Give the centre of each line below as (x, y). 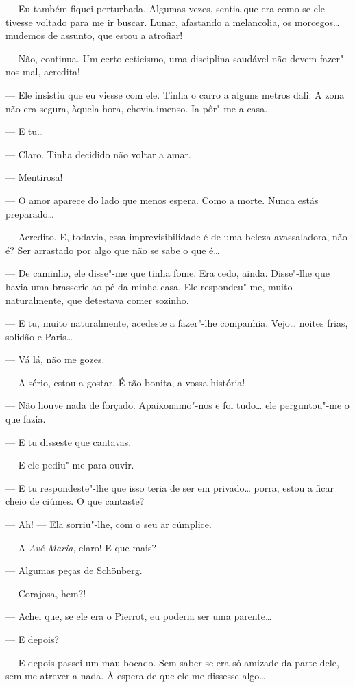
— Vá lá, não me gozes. (55, 359)
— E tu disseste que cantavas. (69, 441)
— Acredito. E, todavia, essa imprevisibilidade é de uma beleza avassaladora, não (176, 237)
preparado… (30, 213)
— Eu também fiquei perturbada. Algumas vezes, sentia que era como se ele (166, 8)
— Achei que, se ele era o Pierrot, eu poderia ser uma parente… (139, 616)
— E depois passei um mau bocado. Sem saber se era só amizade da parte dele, (172, 662)
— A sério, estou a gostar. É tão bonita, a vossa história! (125, 382)
